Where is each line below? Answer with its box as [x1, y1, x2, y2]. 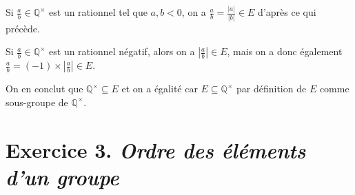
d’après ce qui [258, 5, 316, 19]
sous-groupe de [6, 94, 68, 109]
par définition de [236, 81, 307, 96]
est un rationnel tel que [49, 5, 148, 19]
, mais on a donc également [227, 44, 343, 59]
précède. [6, 21, 40, 35]
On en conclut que [6, 81, 83, 96]
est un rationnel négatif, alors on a [49, 44, 195, 59]
